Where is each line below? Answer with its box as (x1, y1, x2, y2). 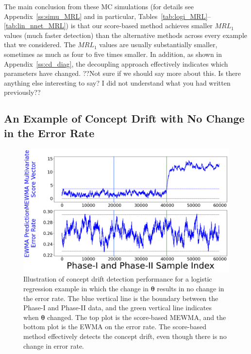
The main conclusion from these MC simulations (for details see (4, 1, 194, 11)
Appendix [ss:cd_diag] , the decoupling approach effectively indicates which (4, 58, 228, 69)
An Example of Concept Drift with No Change (4, 111, 245, 126)
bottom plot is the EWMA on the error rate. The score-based (23, 321, 207, 332)
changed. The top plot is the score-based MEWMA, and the (47, 312, 226, 322)
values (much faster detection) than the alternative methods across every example (4, 30, 247, 40)
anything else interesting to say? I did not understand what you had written (4, 77, 231, 88)
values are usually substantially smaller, (99, 39, 218, 50)
